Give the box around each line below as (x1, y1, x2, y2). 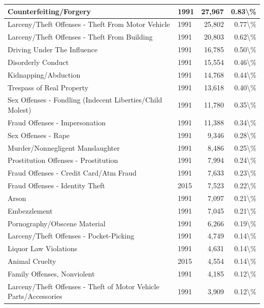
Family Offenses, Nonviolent (8, 268, 95, 279)
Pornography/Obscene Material (8, 218, 106, 228)
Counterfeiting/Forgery (8, 6, 91, 16)
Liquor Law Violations (8, 243, 78, 254)
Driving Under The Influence (8, 44, 97, 55)
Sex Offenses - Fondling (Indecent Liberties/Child (8, 94, 162, 105)
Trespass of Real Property (8, 82, 89, 92)
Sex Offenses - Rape (8, 129, 70, 140)
